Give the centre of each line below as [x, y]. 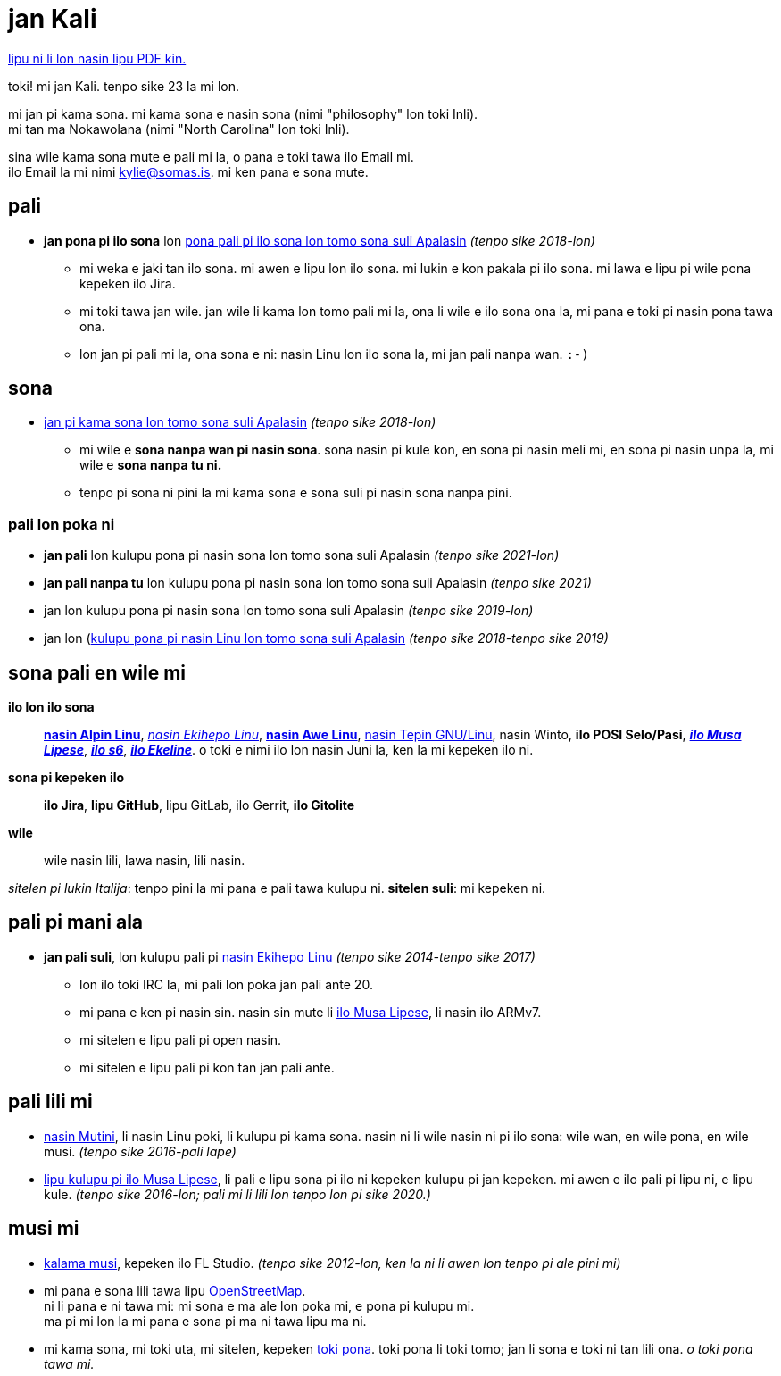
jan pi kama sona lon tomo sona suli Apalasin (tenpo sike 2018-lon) [240, 422]
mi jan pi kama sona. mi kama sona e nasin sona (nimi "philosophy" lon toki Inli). [243, 113]
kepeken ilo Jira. [128, 283]
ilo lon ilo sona [51, 707]
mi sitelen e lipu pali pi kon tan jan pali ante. [207, 1067]
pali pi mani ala [76, 922]
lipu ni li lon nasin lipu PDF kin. [97, 58]
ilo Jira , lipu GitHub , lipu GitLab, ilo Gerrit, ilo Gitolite [199, 805]
